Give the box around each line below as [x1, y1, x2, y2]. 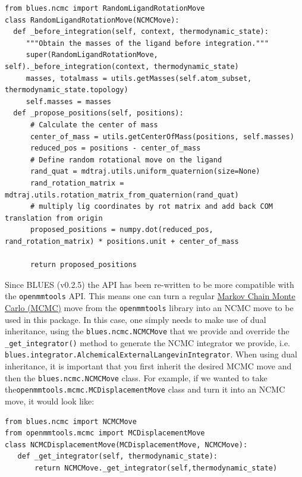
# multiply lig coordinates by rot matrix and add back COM [30, 202, 273, 211]
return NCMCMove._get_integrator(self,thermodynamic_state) [34, 464, 278, 472]
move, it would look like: [5, 395, 95, 407]
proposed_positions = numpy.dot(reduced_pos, [30, 225, 213, 234]
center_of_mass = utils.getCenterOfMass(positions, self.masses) [30, 132, 294, 141]
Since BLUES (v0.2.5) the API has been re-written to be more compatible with [5, 278, 294, 290]
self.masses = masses [26, 97, 111, 106]
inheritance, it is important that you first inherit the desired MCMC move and [5, 360, 292, 372]
